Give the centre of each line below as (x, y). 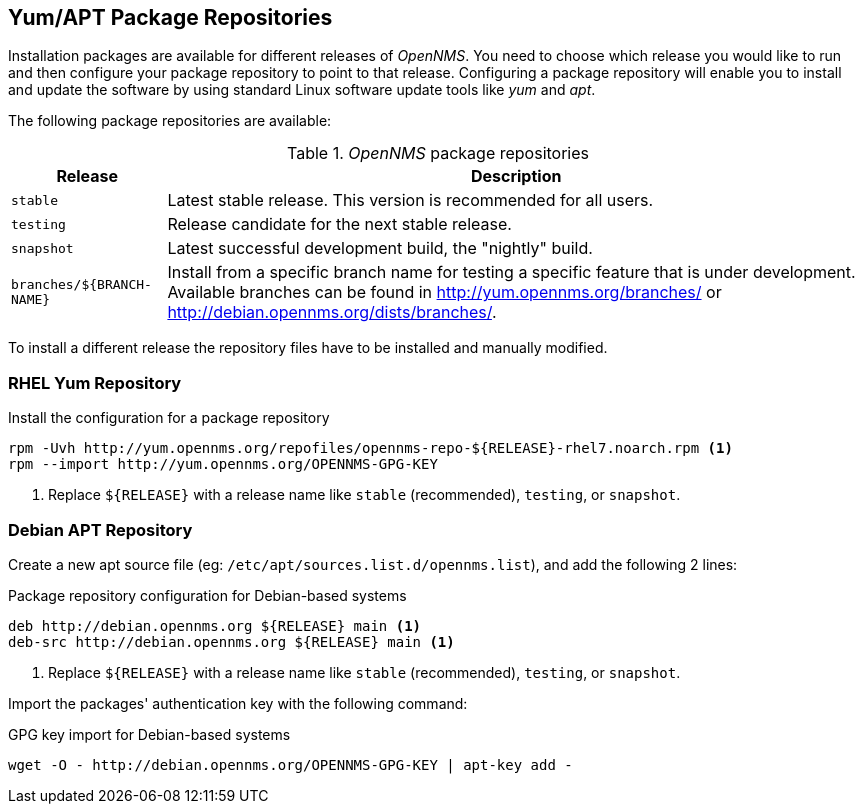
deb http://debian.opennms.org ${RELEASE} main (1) (215, 625)
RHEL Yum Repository (95, 382)
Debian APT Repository (100, 529)
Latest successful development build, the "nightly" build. (380, 248)
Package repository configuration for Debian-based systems (207, 595)
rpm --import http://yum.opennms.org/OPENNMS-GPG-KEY (223, 464)
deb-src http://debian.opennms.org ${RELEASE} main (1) (231, 641)
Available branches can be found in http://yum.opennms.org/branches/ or (444, 292)
